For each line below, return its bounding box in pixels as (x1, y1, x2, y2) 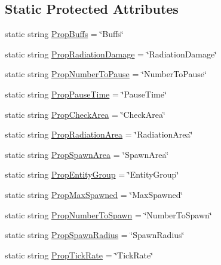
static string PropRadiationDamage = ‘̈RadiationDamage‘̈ (5, 47, 217, 60)
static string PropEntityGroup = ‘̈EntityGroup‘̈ (5, 168, 179, 181)
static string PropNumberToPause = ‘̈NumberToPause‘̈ (5, 68, 207, 80)
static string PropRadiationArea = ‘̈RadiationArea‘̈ (5, 128, 193, 141)
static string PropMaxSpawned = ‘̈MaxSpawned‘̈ (5, 188, 183, 200)
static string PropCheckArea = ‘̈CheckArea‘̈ (5, 108, 165, 120)
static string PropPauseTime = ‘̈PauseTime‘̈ (5, 87, 167, 100)
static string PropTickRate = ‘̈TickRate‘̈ (5, 248, 154, 261)
